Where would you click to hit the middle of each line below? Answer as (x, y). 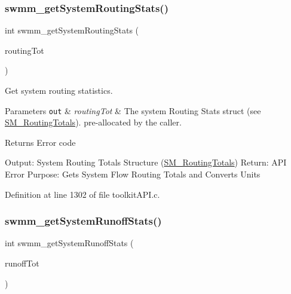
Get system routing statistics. (59, 90)
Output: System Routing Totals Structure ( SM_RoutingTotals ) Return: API (146, 162)
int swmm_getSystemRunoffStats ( (69, 243)
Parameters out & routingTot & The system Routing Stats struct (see (133, 110)
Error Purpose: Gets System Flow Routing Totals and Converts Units (133, 174)
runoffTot (22, 263)
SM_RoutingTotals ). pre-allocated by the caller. (93, 122)
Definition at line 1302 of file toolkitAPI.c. (82, 194)
